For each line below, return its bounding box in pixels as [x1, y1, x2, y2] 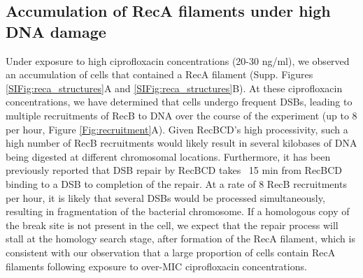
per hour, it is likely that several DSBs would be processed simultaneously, [6, 190, 325, 205]
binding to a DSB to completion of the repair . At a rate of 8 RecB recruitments [6, 176, 347, 191]
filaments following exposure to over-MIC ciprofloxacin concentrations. [6, 258, 307, 273]
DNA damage [6, 20, 106, 42]
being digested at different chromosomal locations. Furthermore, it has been [6, 149, 331, 163]
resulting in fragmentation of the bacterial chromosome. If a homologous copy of [6, 204, 350, 219]
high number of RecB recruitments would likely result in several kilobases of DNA [6, 136, 357, 150]
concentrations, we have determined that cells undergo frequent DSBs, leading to [6, 94, 353, 109]
